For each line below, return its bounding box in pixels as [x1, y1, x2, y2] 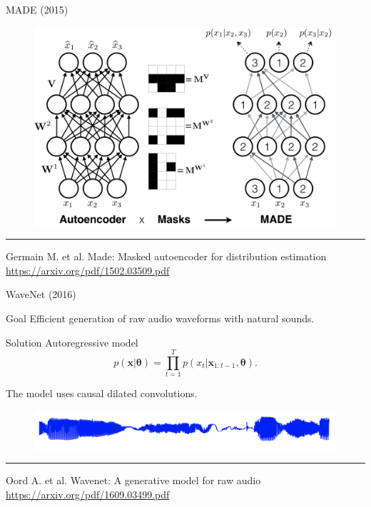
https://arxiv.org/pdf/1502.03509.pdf [6, 262, 170, 277]
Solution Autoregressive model [6, 334, 138, 349]
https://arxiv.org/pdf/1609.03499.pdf [6, 486, 170, 501]
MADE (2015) [6, 2, 68, 16]
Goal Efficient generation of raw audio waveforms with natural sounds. [6, 311, 315, 326]
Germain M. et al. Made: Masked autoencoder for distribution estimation [6, 249, 327, 264]
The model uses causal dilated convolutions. [6, 386, 198, 401]
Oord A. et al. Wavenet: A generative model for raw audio [6, 473, 261, 488]
